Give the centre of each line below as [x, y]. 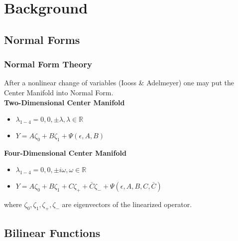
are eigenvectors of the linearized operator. [127, 204]
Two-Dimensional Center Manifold [64, 102]
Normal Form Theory [48, 64]
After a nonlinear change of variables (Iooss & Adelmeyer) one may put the [119, 83]
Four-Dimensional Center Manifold [65, 152]
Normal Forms [42, 39]
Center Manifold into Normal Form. [59, 92]
